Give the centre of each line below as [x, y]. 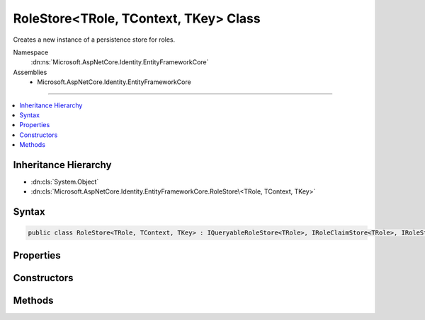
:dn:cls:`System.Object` [65, 182]
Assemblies [30, 72]
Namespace [31, 52]
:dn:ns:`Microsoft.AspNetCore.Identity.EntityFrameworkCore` [120, 62]
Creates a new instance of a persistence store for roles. [94, 40]
